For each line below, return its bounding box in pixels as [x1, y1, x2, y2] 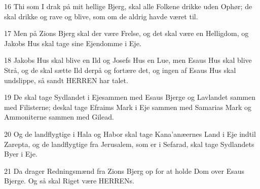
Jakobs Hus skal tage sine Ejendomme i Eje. [4, 37, 141, 48]
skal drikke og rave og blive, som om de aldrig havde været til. [4, 11, 198, 21]
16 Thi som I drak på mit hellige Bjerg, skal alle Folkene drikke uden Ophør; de [4, 1, 252, 11]
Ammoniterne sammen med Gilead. [4, 111, 114, 122]
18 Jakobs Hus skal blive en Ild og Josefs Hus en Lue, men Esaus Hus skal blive [4, 55, 252, 65]
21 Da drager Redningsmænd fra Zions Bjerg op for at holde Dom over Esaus [4, 165, 245, 176]
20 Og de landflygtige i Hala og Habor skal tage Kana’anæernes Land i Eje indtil [4, 128, 256, 139]
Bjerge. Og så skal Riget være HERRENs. [4, 175, 134, 186]
